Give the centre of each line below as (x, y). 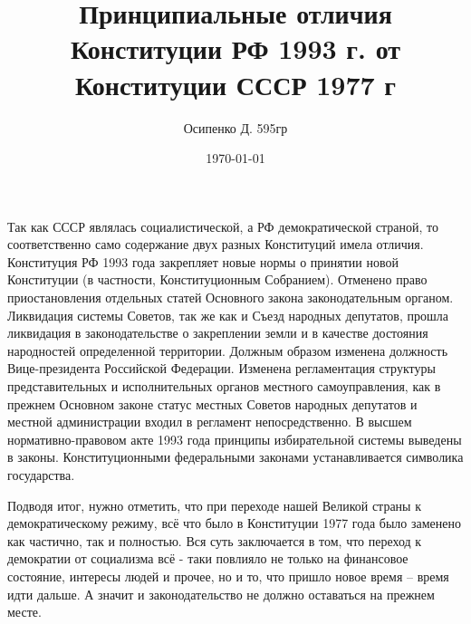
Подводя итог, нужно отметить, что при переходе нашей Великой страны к (214, 505)
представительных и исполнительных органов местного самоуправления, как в (224, 386)
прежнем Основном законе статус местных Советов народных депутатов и (212, 403)
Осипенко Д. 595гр (235, 127)
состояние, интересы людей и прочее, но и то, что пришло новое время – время (228, 576)
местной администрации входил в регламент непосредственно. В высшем (210, 422)
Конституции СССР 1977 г (235, 84)
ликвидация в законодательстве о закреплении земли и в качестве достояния (218, 333)
